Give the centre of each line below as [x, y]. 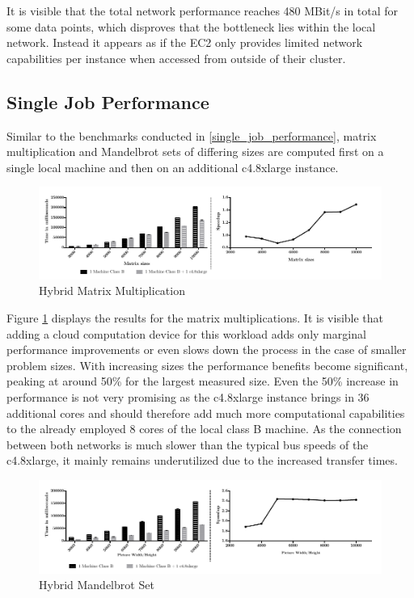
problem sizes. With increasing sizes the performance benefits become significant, [207, 365]
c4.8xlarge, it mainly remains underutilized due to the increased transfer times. [202, 460]
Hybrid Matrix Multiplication [112, 291]
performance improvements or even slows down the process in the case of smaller [207, 350]
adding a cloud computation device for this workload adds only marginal [186, 333]
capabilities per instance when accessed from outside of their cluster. [176, 58]
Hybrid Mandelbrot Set [97, 585]
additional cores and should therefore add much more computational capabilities [206, 413]
